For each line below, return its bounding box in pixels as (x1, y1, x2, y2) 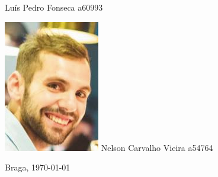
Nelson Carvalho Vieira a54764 (101, 141, 213, 153)
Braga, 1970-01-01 (5, 161, 70, 173)
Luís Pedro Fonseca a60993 (5, 1, 103, 13)
